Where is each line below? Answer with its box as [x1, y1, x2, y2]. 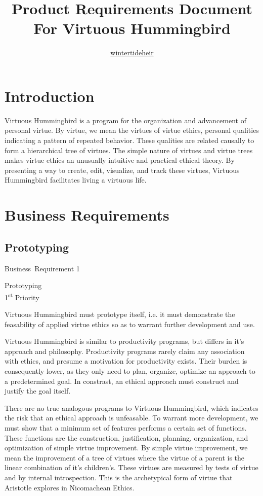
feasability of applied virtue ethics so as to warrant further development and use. [5, 318, 255, 329]
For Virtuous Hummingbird [33, 18, 231, 39]
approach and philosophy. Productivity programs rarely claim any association [5, 345, 245, 356]
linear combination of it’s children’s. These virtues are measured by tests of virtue [5, 462, 258, 473]
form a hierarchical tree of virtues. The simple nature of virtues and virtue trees [5, 145, 253, 155]
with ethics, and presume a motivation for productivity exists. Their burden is [5, 356, 247, 366]
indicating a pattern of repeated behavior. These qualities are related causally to [5, 135, 254, 146]
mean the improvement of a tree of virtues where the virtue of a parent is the [5, 452, 245, 463]
